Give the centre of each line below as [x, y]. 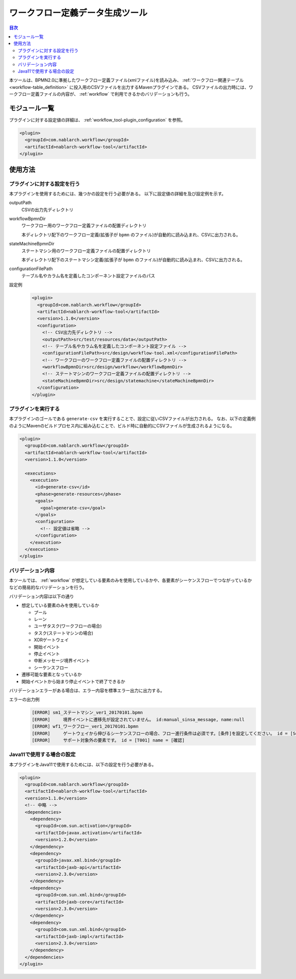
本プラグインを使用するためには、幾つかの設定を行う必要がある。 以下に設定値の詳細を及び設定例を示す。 [118, 194]
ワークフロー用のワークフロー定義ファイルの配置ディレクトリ [84, 226]
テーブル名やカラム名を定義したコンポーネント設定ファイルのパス [88, 275]
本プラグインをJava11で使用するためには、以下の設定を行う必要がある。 [83, 764]
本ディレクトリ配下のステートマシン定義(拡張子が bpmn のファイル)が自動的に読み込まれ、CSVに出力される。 [133, 260]
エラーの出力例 [24, 700]
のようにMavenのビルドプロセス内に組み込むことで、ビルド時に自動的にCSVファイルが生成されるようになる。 [122, 426]
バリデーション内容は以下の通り [41, 596]
